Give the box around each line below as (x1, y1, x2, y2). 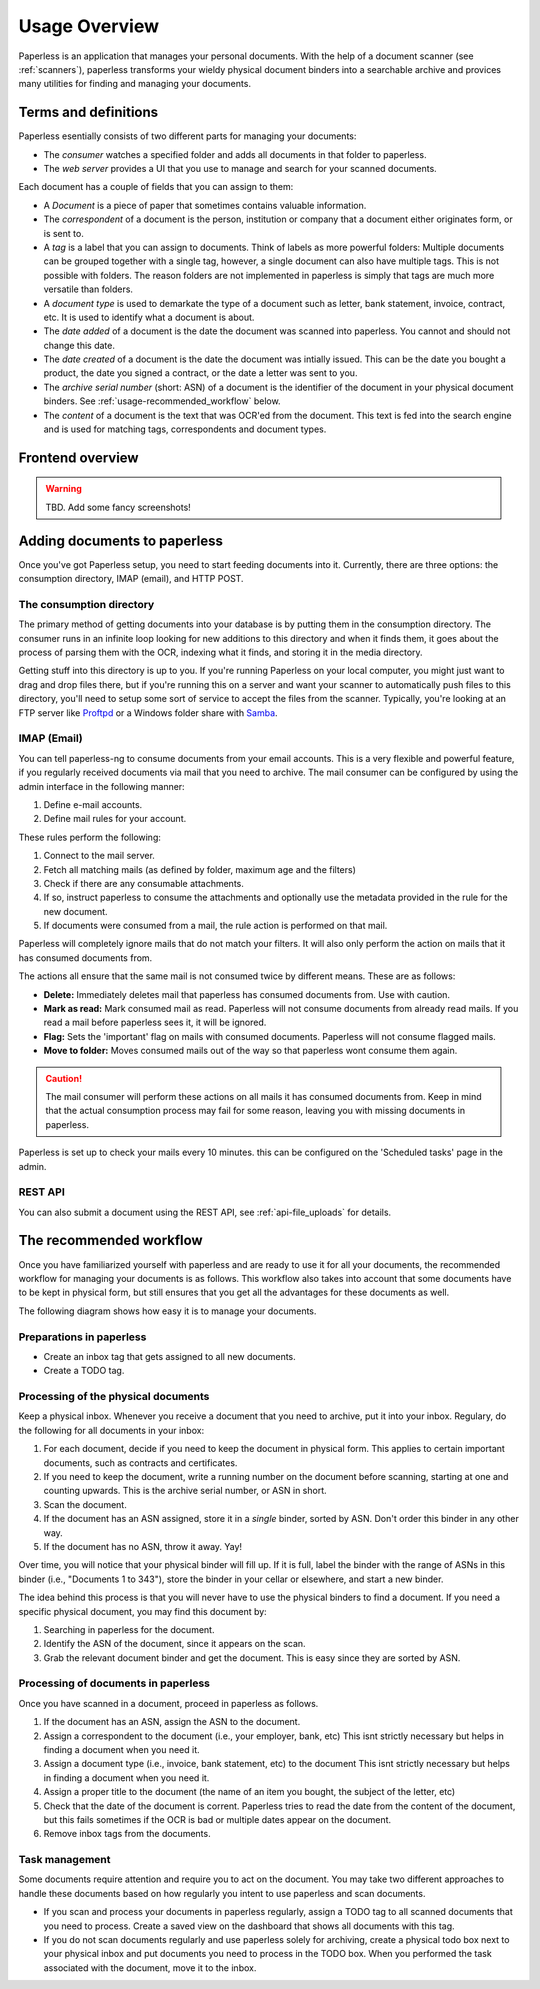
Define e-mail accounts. (43, 798, 143, 810)
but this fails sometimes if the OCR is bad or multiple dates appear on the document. (43, 1813, 392, 1825)
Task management (18, 1853, 111, 1867)
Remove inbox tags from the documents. (43, 1828, 211, 1840)
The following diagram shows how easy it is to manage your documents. (18, 1305, 317, 1317)
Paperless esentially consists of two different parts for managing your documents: (18, 130, 357, 142)
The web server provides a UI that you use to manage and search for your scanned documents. (43, 163, 437, 175)
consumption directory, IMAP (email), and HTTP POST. (18, 573, 244, 585)
